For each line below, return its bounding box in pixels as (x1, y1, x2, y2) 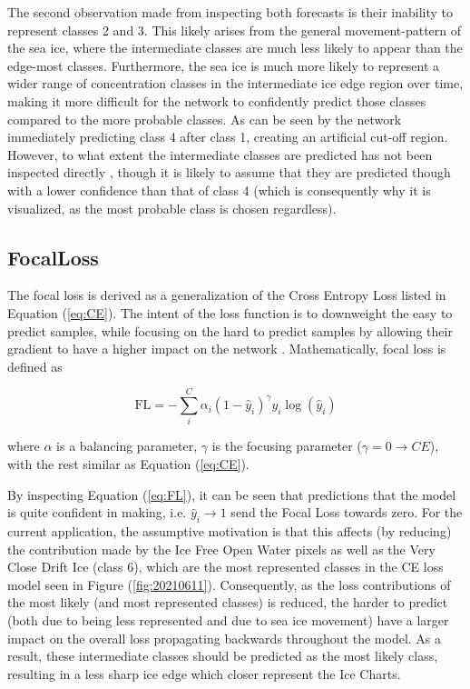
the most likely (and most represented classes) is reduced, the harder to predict (7, 593, 448, 612)
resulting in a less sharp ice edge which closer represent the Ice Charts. (7, 664, 401, 683)
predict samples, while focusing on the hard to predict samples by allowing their (7, 321, 453, 340)
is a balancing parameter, (56, 436, 198, 455)
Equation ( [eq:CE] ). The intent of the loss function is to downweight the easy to (7, 303, 453, 322)
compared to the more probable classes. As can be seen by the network (7, 109, 402, 128)
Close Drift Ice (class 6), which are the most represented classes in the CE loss (7, 557, 444, 576)
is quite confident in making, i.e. (7, 503, 187, 522)
